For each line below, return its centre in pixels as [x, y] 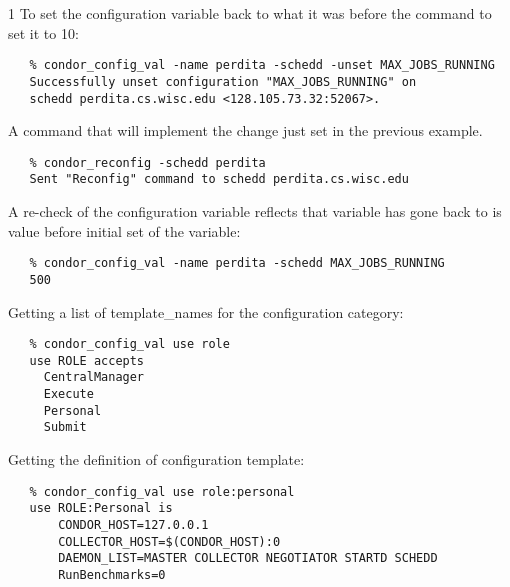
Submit [65, 427]
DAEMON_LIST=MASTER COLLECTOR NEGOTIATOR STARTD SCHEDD [248, 558]
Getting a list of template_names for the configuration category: [206, 311]
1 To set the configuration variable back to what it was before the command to [250, 13]
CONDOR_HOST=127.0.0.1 [133, 525]
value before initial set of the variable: [124, 230]
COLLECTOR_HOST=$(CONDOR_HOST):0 [169, 541]
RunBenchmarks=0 [112, 574]
